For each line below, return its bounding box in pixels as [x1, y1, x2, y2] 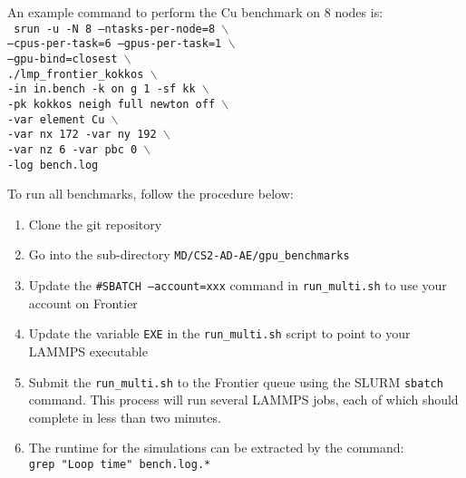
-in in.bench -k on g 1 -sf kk [7, 83, 196, 96]
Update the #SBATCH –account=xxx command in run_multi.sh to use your [28, 276, 447, 294]
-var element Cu [7, 112, 105, 126]
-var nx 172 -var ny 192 [7, 128, 157, 141]
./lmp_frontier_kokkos [7, 67, 144, 81]
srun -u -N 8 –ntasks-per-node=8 [14, 22, 216, 35]
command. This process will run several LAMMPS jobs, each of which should [28, 390, 459, 409]
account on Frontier [28, 293, 138, 312]
